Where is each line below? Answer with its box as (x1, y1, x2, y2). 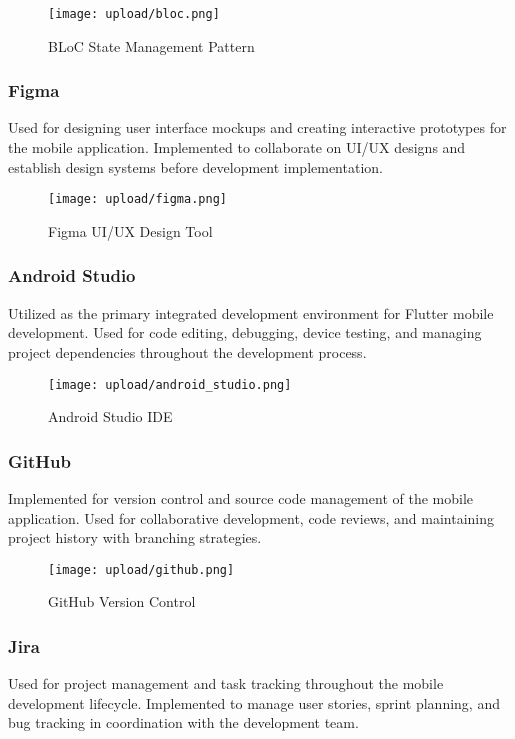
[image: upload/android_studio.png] (48, 377, 292, 392)
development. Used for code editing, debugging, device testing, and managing (8, 322, 482, 343)
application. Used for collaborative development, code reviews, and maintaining (8, 507, 495, 528)
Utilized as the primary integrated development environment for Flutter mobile (8, 302, 494, 323)
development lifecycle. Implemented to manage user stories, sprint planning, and (8, 692, 500, 713)
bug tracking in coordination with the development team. (8, 712, 359, 733)
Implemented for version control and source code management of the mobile (8, 487, 473, 508)
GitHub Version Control (48, 591, 196, 612)
